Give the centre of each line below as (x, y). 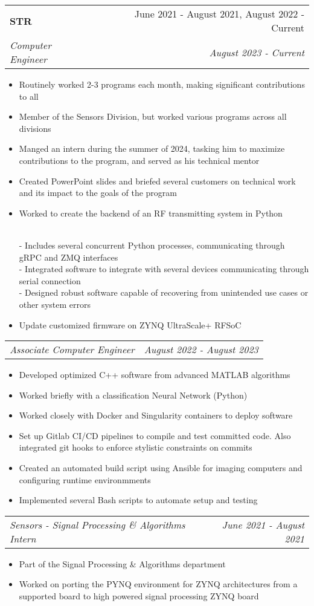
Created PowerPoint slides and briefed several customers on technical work (157, 181)
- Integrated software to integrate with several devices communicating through (164, 269)
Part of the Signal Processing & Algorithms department (122, 563)
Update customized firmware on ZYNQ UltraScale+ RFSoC (130, 324)
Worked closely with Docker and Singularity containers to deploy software (156, 415)
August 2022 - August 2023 (201, 350)
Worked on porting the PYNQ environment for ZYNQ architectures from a (158, 584)
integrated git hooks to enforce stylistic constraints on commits (136, 447)
